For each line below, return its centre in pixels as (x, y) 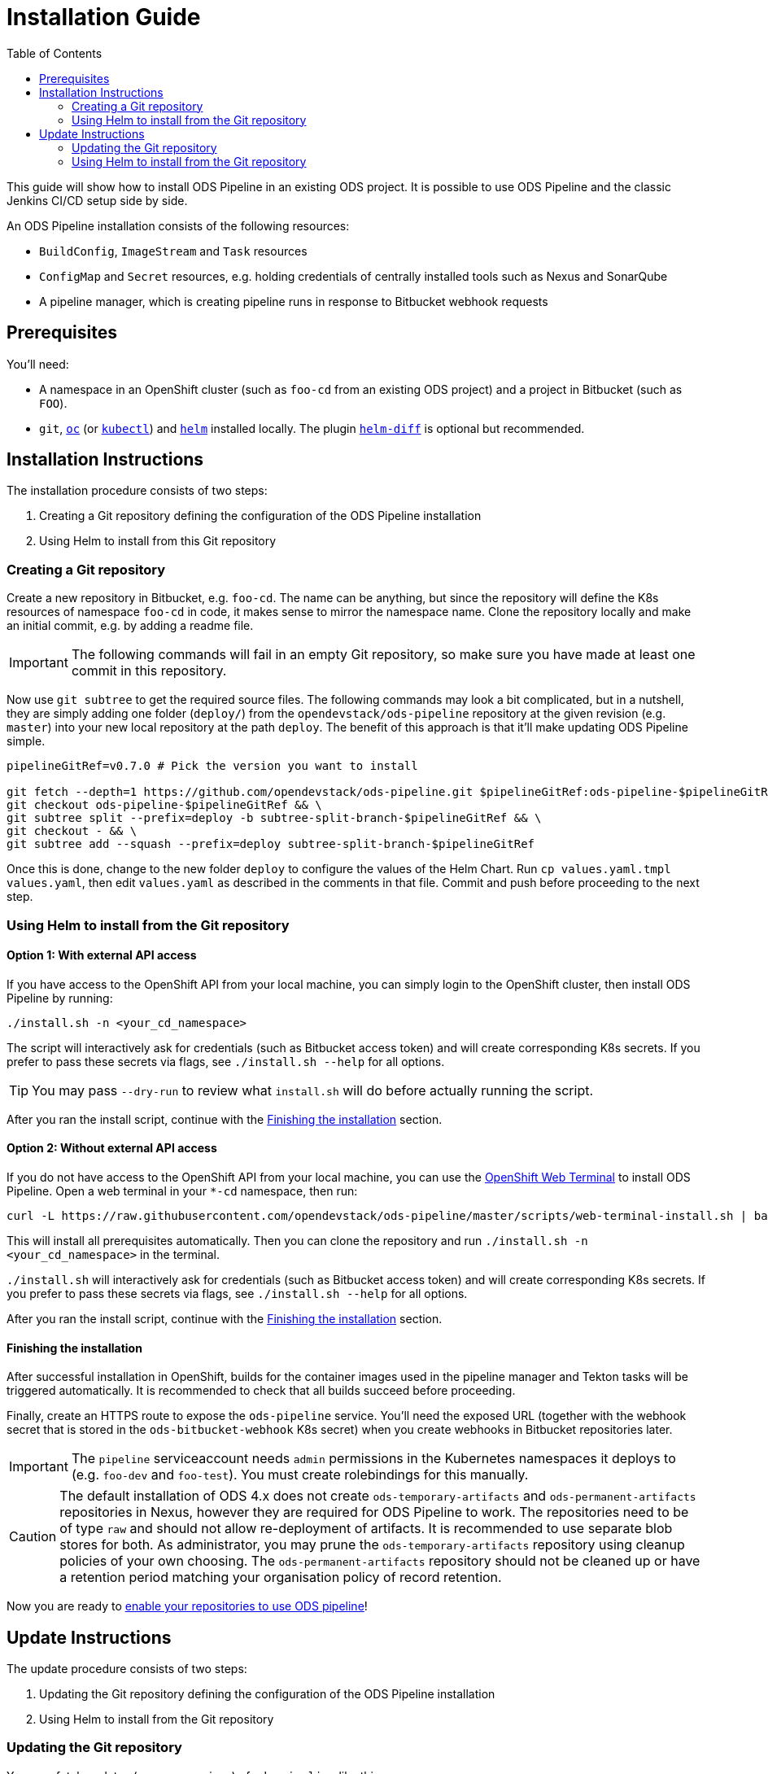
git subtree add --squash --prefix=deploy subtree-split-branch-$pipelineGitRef (271, 844)
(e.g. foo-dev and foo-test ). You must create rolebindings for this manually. (300, 1475)
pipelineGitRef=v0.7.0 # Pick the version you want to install (212, 766)
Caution (33, 1537)
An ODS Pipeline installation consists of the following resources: (178, 225)
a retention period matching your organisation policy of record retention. (281, 1577)
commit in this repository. (149, 671)
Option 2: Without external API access (112, 1148)
